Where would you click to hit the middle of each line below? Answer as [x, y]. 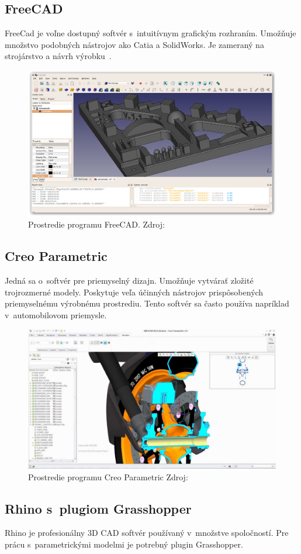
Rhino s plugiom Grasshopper [98, 508]
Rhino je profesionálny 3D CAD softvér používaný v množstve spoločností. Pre [147, 533]
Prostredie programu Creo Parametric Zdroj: [108, 476]
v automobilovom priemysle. [56, 314]
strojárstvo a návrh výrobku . [58, 56]
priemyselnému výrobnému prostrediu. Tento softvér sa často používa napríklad [147, 303]
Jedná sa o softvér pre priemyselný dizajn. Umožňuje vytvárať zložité [129, 281]
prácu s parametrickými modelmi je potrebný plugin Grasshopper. [124, 544]
